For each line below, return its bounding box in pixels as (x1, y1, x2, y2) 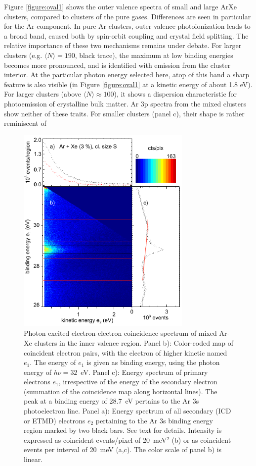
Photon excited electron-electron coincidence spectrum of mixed (24, 328, 217, 338)
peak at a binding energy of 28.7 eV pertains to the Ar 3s (24, 396, 199, 406)
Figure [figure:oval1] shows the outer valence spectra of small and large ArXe (4, 1, 237, 11)
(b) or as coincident (171, 434, 231, 445)
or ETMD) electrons (24, 415, 85, 425)
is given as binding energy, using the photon (86, 357, 220, 367)
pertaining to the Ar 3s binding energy (95, 415, 213, 425)
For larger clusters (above (4, 89, 82, 99)
